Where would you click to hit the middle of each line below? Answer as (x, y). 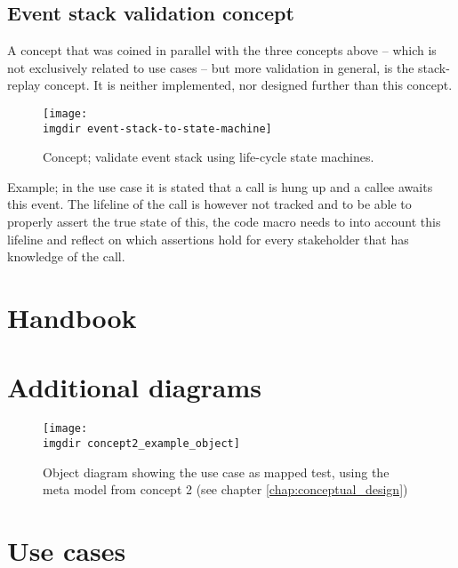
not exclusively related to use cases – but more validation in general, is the (211, 67)
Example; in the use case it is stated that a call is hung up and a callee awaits (220, 186)
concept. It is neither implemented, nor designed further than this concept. (249, 85)
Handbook (72, 318)
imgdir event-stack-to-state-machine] (157, 128)
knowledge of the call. (66, 256)
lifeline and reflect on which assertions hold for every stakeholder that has (208, 239)
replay (24, 85)
